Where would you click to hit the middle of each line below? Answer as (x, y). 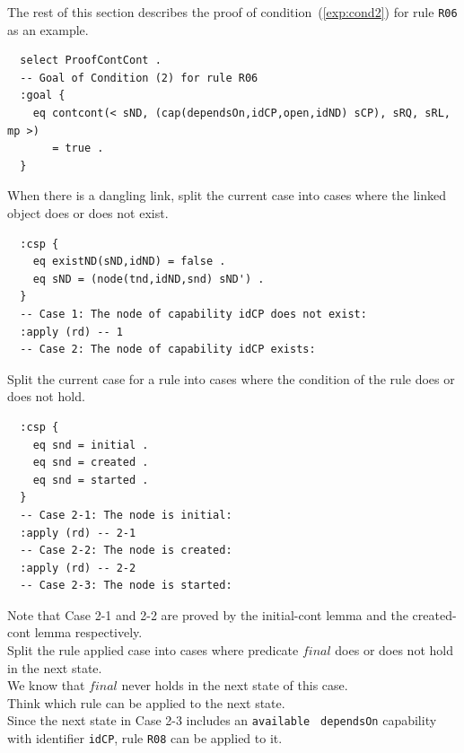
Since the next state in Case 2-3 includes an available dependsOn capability (222, 720)
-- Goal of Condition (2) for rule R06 (139, 78)
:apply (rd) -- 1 (71, 332)
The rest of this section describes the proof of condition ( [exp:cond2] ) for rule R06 (232, 12)
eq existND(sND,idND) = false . (129, 262)
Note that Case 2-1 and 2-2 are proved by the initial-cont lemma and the (208, 614)
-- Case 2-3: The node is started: (126, 586)
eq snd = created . (91, 463)
